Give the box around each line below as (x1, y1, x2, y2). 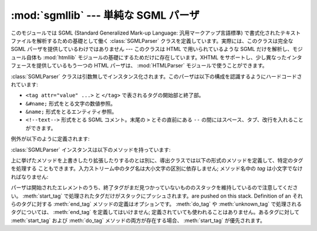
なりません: (21, 173, 49, 180)
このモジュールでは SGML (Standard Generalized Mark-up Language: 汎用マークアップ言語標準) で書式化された (11, 29, 281, 36)
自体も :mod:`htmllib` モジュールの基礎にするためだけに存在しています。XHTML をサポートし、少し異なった (26, 53, 287, 61)
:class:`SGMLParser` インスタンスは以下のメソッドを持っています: (11, 146, 171, 153)
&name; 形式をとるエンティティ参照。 (25, 108, 117, 116)
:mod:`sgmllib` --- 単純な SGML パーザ (11, 9, 200, 22)
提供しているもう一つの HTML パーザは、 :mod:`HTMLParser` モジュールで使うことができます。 (36, 62, 268, 69)
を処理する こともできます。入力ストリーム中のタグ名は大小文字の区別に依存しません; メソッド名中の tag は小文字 (11, 165, 288, 172)
